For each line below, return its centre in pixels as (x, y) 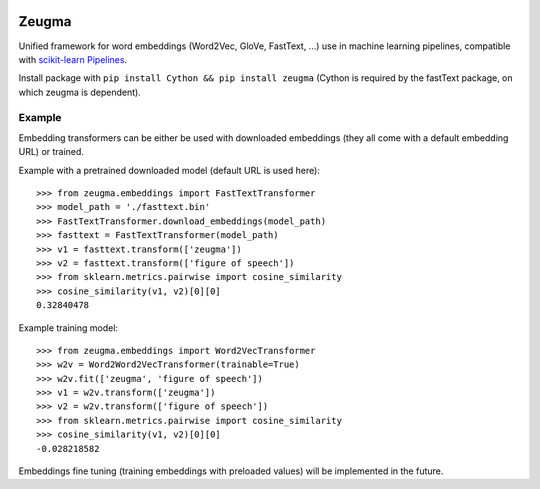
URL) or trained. (51, 152)
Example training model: (68, 327)
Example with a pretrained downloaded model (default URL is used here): (169, 170)
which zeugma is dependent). (80, 92)
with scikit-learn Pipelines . (73, 59)
